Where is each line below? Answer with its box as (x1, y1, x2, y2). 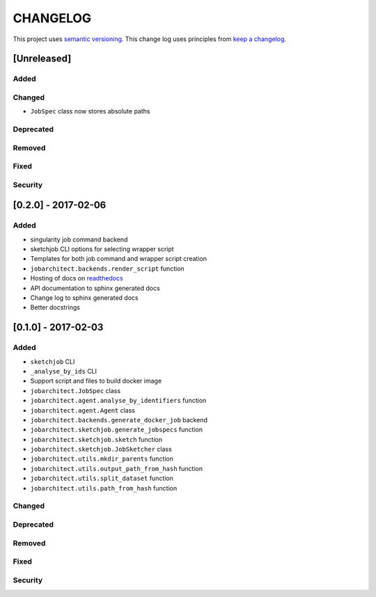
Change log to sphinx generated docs (30, 294, 139, 302)
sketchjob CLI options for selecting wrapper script (30, 245, 174, 253)
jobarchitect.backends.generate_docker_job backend (30, 415, 208, 424)
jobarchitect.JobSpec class (30, 386, 121, 395)
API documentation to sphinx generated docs (30, 284, 160, 292)
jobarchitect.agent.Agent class (30, 406, 136, 414)
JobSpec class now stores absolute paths (30, 107, 150, 116)
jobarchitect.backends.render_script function (30, 264, 185, 273)
